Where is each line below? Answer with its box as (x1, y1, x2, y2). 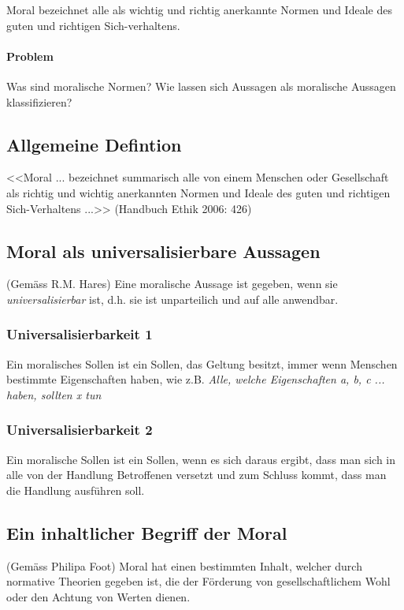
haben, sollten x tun (6, 386, 102, 402)
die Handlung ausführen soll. (6, 481, 145, 498)
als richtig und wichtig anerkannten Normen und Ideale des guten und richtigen (6, 184, 391, 200)
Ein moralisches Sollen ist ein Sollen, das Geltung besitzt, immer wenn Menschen (6, 355, 398, 372)
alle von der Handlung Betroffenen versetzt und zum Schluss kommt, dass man (6, 466, 387, 483)
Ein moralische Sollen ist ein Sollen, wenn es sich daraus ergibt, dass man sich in (6, 451, 396, 467)
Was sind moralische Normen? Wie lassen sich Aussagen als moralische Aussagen (6, 77, 396, 94)
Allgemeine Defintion (6, 132, 182, 156)
